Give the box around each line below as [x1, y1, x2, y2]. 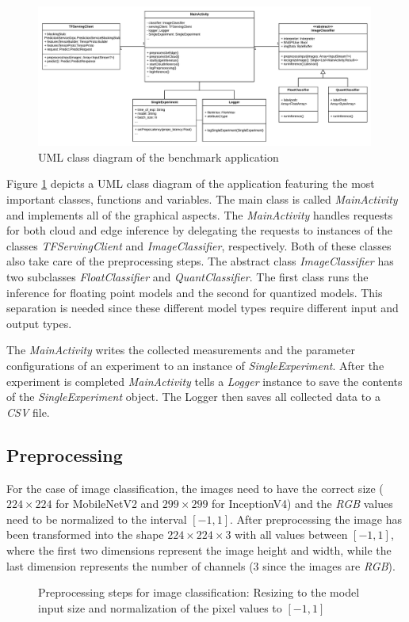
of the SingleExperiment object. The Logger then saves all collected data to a [6, 388, 380, 405]
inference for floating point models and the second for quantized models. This [6, 284, 383, 300]
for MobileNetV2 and [55, 495, 159, 512]
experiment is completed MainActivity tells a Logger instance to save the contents [6, 372, 403, 389]
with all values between [235, 526, 348, 543]
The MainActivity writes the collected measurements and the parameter [6, 342, 355, 358]
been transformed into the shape [6, 526, 164, 543]
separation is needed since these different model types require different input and [6, 300, 399, 316]
